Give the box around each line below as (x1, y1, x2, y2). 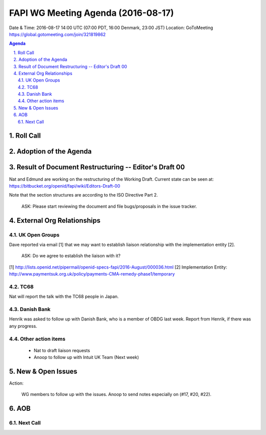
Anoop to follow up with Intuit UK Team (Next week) (33, 355, 139, 360)
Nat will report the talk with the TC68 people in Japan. (9, 294, 119, 300)
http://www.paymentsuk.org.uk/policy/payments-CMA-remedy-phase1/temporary (9, 271, 175, 277)
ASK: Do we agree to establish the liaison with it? (21, 253, 121, 259)
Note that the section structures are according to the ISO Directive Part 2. (9, 192, 158, 198)
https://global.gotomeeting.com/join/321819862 (9, 31, 106, 37)
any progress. (9, 323, 37, 329)
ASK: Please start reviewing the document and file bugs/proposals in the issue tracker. (21, 203, 197, 209)
